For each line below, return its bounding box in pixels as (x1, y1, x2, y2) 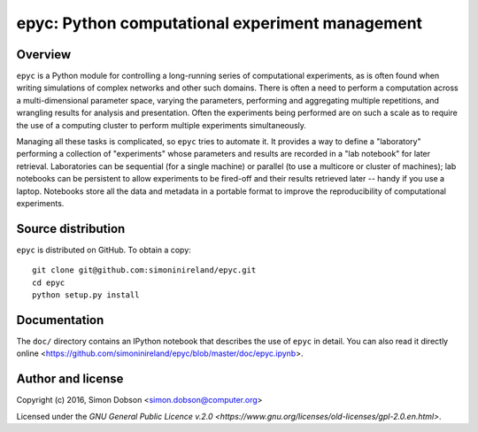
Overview (16, 47, 72, 62)
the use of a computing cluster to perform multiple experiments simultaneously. (16, 120, 307, 130)
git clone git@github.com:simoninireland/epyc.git (32, 266, 257, 275)
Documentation (16, 312, 104, 328)
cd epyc (32, 277, 66, 288)
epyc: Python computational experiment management (16, 13, 423, 33)
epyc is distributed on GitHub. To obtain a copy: (16, 244, 192, 255)
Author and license (16, 372, 124, 387)
